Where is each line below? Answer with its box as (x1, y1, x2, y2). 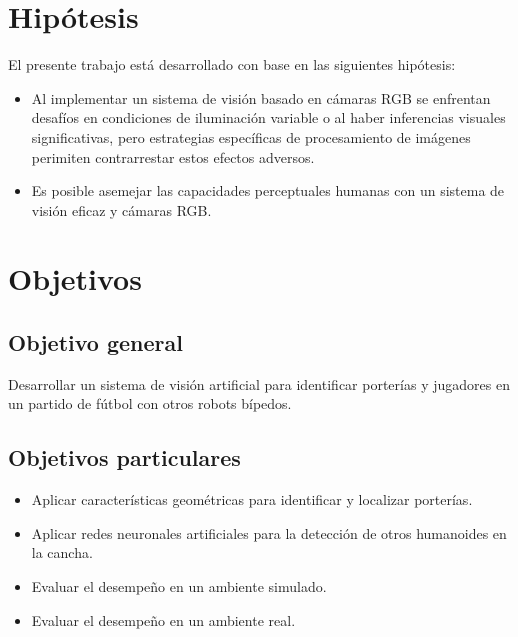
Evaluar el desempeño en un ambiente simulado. (31, 576, 327, 597)
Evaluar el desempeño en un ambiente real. (31, 609, 296, 630)
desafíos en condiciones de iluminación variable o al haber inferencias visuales (31, 107, 506, 128)
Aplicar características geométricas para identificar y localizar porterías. (31, 489, 473, 510)
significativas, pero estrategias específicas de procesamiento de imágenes (31, 126, 471, 147)
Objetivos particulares (8, 442, 241, 473)
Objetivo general (8, 327, 183, 358)
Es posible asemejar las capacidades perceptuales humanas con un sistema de (31, 180, 505, 201)
